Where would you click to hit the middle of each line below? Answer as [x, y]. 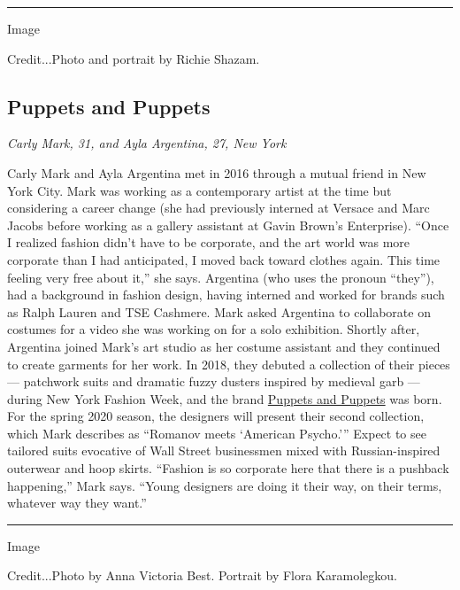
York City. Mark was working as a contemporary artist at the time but [199, 190]
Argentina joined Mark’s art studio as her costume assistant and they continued [224, 346]
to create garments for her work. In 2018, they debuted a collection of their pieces [229, 364]
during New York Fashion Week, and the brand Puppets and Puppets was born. [225, 398]
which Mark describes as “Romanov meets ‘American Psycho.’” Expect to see [217, 433]
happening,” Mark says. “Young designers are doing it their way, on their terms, [225, 485]
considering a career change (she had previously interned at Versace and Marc [218, 208]
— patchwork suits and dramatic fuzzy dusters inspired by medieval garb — [214, 381]
